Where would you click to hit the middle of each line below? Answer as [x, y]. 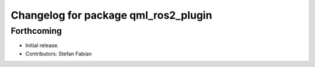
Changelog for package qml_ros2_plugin [111, 15]
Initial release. [42, 45]
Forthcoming [36, 31]
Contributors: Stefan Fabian [59, 54]
